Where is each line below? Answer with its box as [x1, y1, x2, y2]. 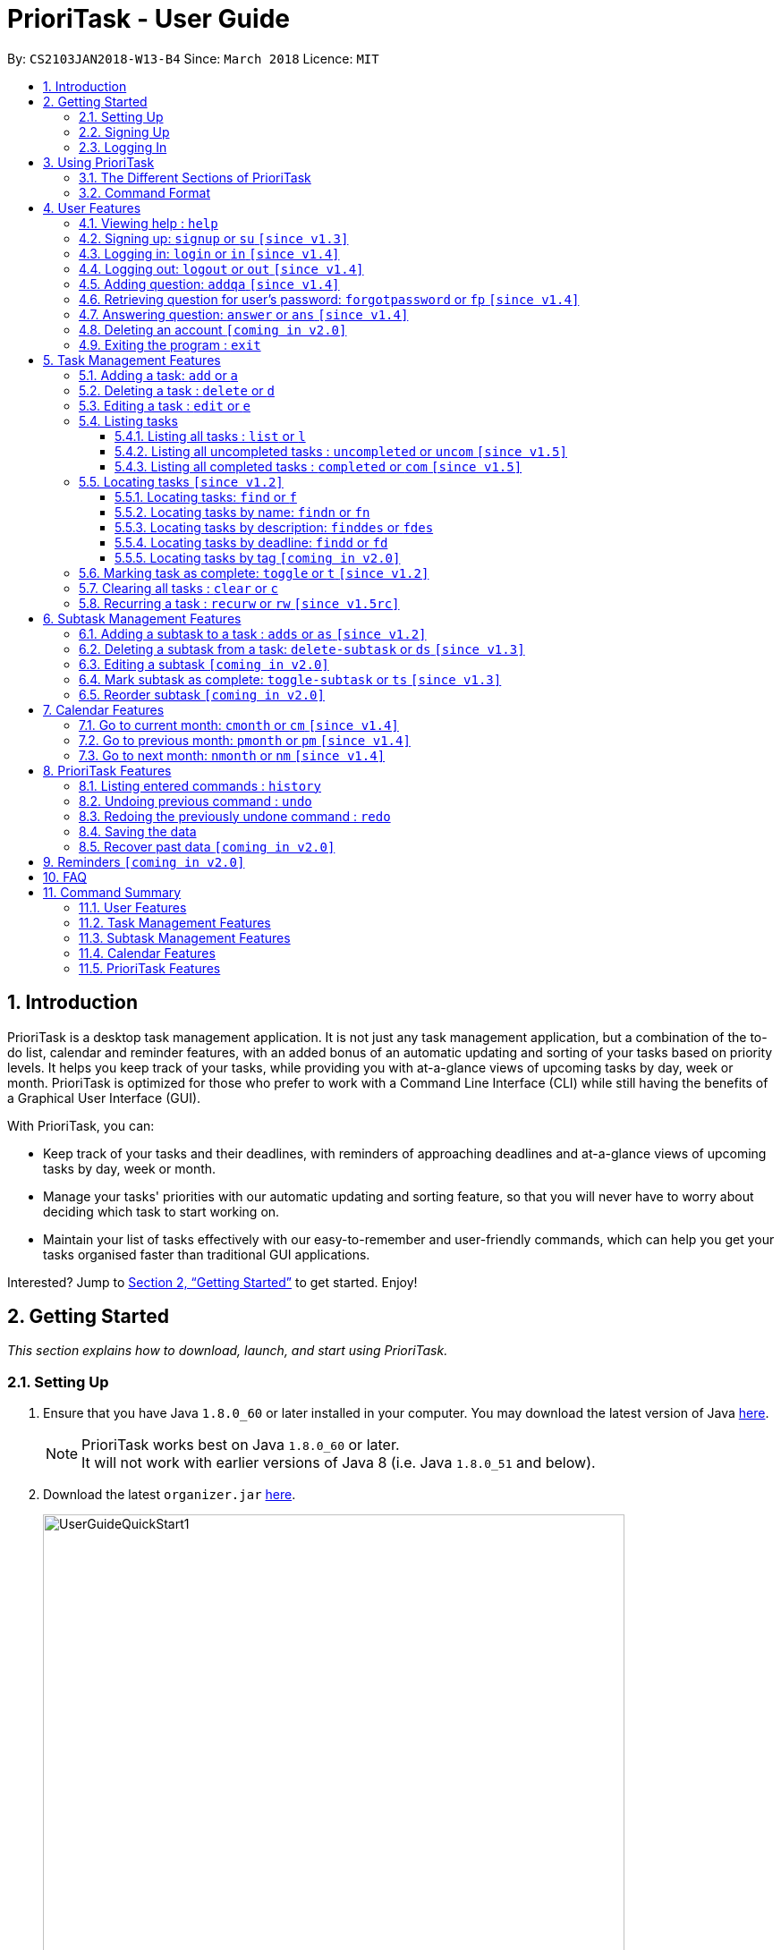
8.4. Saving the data [79, 823, 197, 839]
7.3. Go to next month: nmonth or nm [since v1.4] [79, 747, 386, 763]
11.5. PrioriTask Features [79, 960, 221, 976]
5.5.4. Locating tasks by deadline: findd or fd [115, 534, 388, 550]
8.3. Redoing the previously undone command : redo [79, 808, 391, 824]
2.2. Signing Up [79, 123, 170, 140]
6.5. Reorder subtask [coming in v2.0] [79, 686, 325, 702]
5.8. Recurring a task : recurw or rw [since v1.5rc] [79, 595, 400, 611]
